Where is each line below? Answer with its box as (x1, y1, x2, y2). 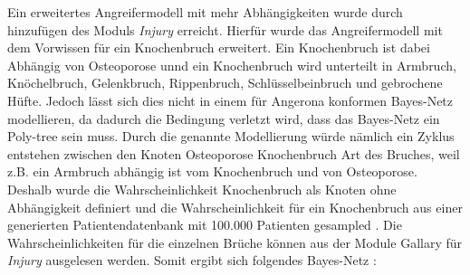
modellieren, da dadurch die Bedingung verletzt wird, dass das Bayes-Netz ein (7, 109, 440, 128)
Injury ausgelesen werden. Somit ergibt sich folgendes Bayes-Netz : (7, 251, 377, 270)
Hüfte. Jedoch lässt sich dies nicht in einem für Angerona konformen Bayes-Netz (7, 90, 454, 109)
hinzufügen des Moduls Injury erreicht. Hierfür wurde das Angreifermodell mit (7, 20, 443, 39)
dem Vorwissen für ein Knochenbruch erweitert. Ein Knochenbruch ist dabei (7, 38, 430, 57)
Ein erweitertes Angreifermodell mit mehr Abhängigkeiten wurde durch (7, 3, 403, 21)
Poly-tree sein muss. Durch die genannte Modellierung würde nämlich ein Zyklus (7, 127, 455, 146)
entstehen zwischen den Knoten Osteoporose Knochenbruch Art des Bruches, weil (7, 144, 460, 163)
